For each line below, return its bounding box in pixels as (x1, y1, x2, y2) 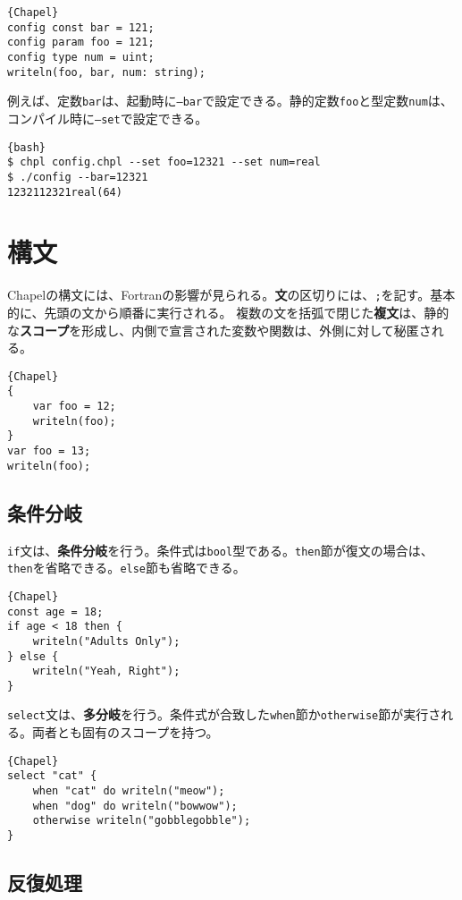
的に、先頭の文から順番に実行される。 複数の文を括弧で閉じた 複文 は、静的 (7, 303, 449, 321)
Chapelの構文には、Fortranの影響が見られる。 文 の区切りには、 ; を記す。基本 (7, 285, 456, 304)
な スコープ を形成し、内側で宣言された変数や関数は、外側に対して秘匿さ (7, 320, 432, 339)
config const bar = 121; (7, 21, 155, 34)
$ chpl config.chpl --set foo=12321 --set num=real (7, 156, 321, 169)
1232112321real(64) (7, 185, 122, 199)
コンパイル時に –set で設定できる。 (7, 108, 208, 127)
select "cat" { (7, 769, 97, 783)
